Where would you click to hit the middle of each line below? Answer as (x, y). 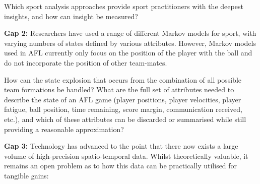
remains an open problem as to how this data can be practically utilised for (121, 166)
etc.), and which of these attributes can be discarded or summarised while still (125, 119)
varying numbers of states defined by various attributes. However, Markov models (130, 43)
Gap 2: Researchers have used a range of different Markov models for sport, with (130, 33)
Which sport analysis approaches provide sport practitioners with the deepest (124, 6)
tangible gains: (26, 175)
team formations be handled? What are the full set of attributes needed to (119, 89)
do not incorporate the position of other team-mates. (86, 62)
